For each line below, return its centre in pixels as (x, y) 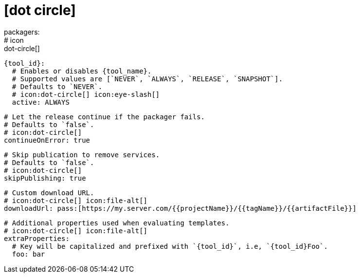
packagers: (22, 32)
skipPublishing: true (45, 178)
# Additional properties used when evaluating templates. (117, 223)
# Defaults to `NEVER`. (57, 86)
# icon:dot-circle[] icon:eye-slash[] (86, 94)
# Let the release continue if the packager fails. (105, 117)
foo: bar (28, 254)
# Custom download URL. (49, 193)
